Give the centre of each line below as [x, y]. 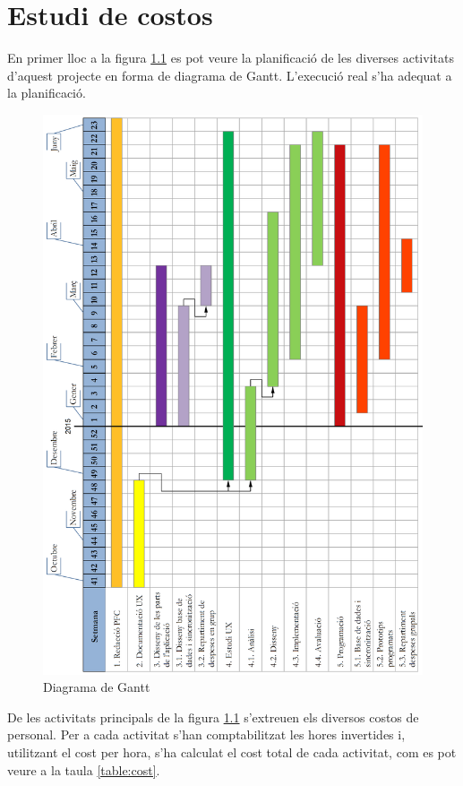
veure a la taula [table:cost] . [84, 769]
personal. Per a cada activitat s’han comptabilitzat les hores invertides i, [206, 734]
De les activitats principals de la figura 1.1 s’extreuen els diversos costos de [213, 717]
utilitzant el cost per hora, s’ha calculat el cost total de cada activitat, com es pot [232, 751]
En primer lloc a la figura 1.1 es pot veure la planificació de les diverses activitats [231, 58]
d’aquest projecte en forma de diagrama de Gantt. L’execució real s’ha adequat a [230, 75]
